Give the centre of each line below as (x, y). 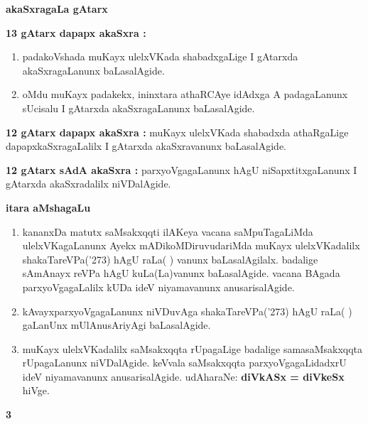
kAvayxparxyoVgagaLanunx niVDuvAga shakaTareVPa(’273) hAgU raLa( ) (187, 311)
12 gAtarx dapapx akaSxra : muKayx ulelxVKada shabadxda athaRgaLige (177, 132)
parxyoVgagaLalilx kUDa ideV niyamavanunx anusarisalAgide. (158, 287)
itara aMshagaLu (48, 207)
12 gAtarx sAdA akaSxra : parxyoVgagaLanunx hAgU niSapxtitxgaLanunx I (182, 169)
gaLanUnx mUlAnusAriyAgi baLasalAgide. (117, 325)
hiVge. (36, 390)
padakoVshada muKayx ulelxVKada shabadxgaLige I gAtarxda (160, 56)
